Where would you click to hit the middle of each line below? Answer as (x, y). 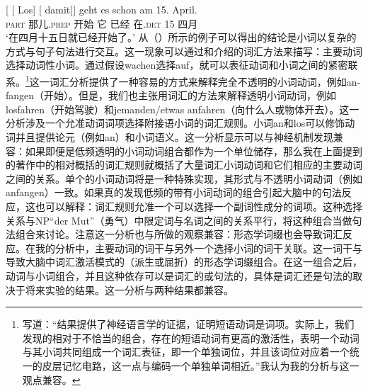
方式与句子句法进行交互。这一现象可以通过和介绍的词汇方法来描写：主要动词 (184, 51)
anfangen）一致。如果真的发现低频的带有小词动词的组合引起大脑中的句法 (174, 192)
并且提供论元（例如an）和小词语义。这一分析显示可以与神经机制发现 (174, 137)
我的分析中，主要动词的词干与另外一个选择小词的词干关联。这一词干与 (199, 248)
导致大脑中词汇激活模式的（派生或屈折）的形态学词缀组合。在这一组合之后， (184, 262)
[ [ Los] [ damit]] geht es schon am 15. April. (102, 9)
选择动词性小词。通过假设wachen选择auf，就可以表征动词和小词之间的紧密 (177, 65)
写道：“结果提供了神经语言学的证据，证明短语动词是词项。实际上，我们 (188, 324)
